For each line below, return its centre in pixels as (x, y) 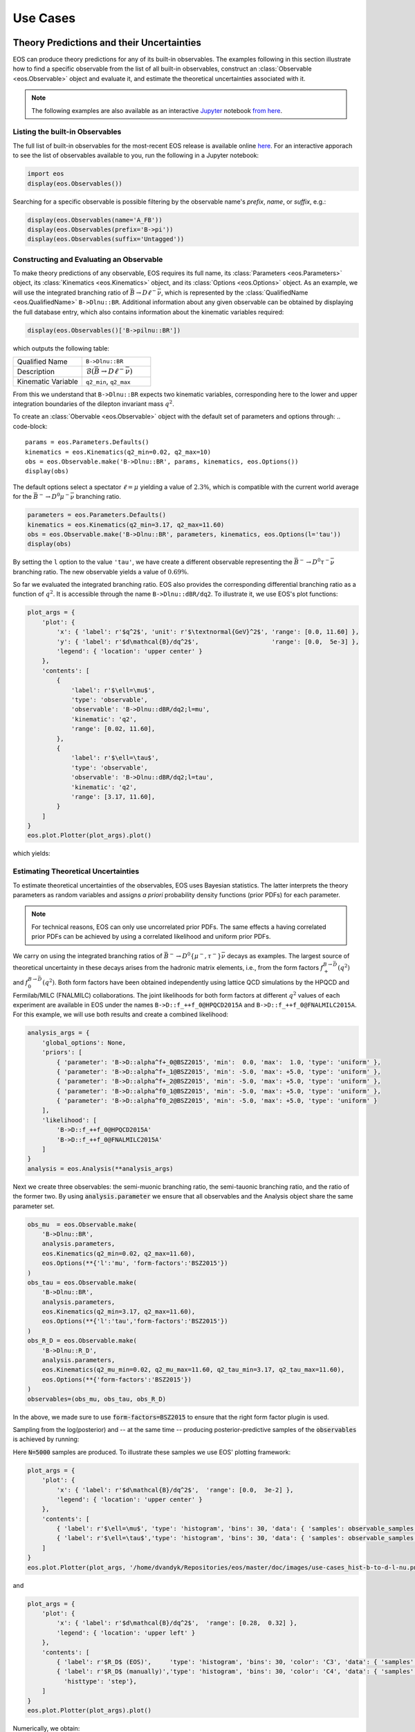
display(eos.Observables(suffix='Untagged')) (106, 239)
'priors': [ (62, 1052)
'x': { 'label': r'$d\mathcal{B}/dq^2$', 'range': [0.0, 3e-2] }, (175, 1490)
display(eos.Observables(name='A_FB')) (95, 220)
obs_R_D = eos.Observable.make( (82, 1341)
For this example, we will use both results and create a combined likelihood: (120, 1014)
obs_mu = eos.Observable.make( (82, 1224)
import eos (46, 174)
